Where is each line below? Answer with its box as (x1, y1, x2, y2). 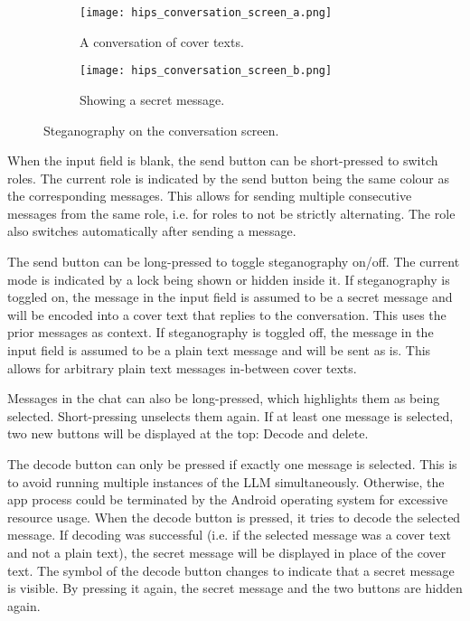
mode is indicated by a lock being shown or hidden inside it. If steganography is (7, 269, 450, 288)
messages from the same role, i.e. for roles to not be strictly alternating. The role (7, 203, 456, 222)
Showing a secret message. (80, 89, 225, 108)
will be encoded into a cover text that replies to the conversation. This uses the (7, 305, 446, 324)
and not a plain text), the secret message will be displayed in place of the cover (7, 542, 446, 561)
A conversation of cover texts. (80, 32, 244, 51)
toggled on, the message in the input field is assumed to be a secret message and (7, 287, 453, 306)
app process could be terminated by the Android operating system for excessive (7, 490, 448, 509)
